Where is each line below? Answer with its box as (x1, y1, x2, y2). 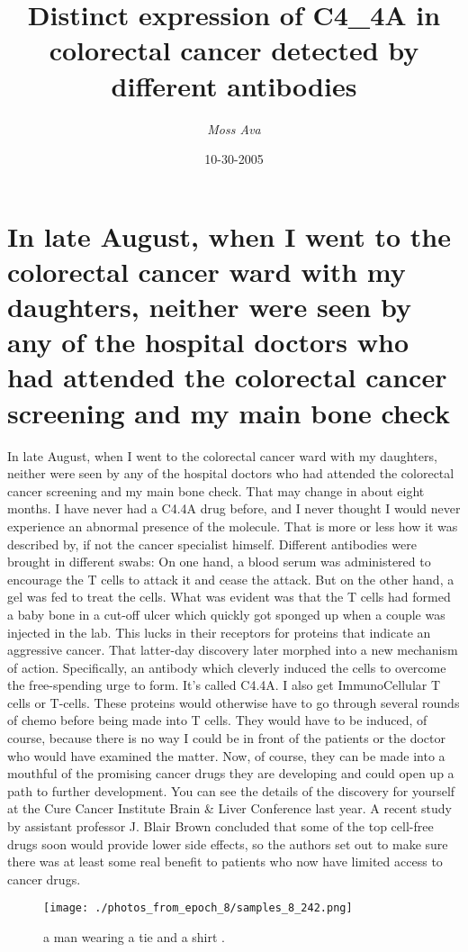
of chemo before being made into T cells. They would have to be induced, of (7, 711, 427, 730)
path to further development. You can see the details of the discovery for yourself (7, 781, 455, 800)
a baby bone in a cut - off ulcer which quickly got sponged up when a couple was (7, 604, 445, 623)
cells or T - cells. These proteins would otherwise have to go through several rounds (7, 693, 460, 712)
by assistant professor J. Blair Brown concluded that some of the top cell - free (7, 817, 434, 836)
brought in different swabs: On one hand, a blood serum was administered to (7, 552, 431, 571)
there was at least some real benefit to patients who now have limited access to (7, 852, 443, 871)
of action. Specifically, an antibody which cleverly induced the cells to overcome (7, 657, 446, 676)
